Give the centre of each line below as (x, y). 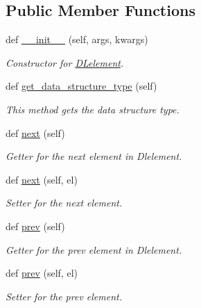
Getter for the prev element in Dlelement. (94, 249)
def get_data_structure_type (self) (81, 86)
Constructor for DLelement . (65, 62)
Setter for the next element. (64, 203)
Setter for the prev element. (64, 296)
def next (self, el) (42, 179)
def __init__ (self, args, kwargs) (77, 39)
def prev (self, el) (42, 273)
